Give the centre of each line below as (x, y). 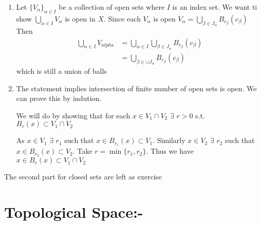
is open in (80, 18)
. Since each (122, 18)
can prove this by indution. (59, 98)
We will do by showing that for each (73, 115)
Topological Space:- (74, 211)
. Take (82, 151)
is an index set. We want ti (215, 7)
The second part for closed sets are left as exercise (83, 177)
